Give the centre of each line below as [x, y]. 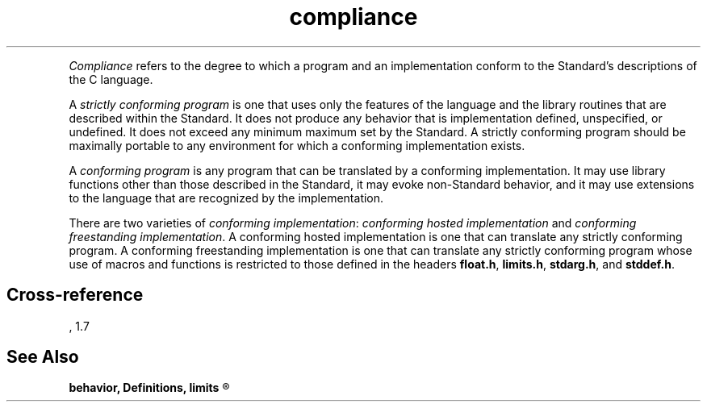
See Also [43, 357]
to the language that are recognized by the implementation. [226, 198]
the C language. [111, 79]
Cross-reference [75, 295]
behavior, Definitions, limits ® [149, 388]
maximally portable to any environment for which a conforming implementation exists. [297, 145]
